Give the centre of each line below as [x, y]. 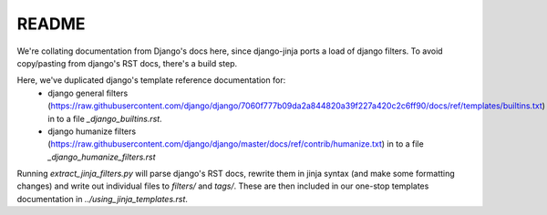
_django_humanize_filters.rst [102, 157]
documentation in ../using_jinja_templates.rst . [103, 199]
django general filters [88, 93]
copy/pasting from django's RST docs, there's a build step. [127, 63]
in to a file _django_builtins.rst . [105, 118]
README [51, 24]
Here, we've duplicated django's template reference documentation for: [151, 80]
